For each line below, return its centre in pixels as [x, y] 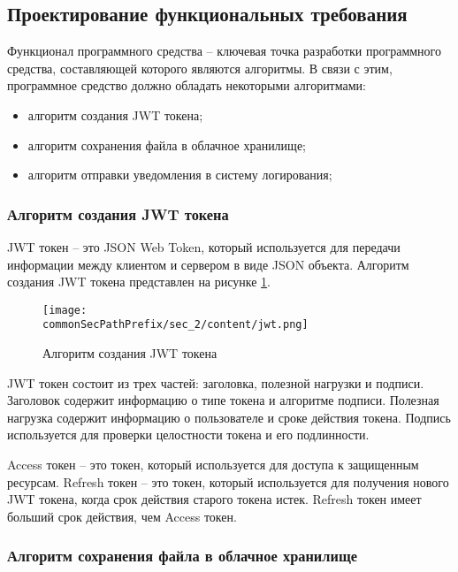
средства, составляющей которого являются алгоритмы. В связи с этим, [200, 68]
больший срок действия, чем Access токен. [122, 516]
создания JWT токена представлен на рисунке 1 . [139, 282]
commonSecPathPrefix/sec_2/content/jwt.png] [176, 325]
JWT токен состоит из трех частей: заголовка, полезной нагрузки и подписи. [216, 382]
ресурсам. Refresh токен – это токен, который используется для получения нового [228, 481]
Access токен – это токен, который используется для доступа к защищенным [213, 465]
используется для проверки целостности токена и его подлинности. [188, 435]
